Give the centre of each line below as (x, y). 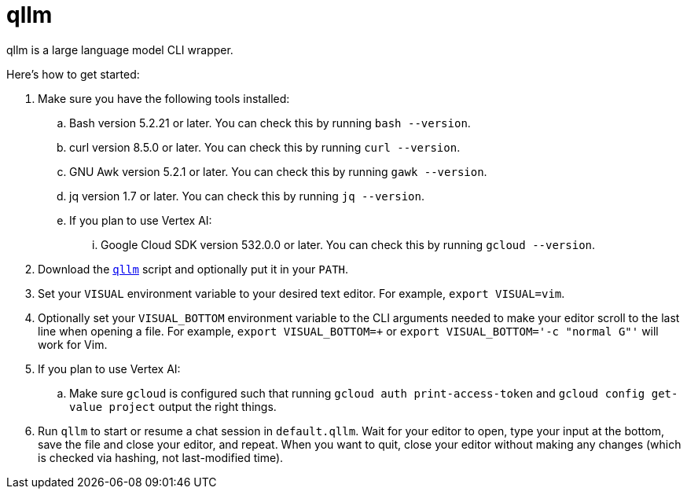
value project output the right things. (173, 406)
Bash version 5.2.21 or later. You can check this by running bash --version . (270, 123)
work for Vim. (73, 344)
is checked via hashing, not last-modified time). (161, 457)
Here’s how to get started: (73, 74)
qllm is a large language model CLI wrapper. (120, 49)
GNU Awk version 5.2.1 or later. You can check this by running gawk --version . (278, 171)
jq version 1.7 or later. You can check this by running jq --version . (247, 196)
